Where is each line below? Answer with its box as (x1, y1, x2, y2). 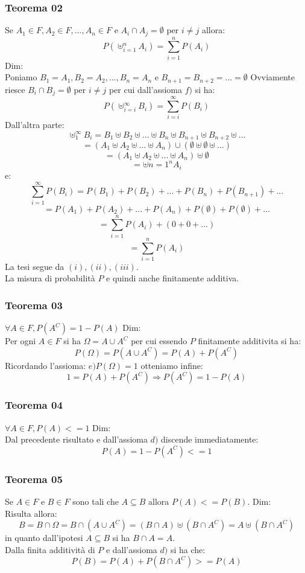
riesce (5, 83, 25, 95)
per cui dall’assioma (108, 83, 183, 95)
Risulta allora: (5, 507, 57, 519)
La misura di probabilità (5, 272, 95, 284)
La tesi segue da (5, 260, 64, 272)
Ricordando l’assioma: (5, 359, 86, 371)
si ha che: (170, 543, 206, 555)
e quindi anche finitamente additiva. (106, 272, 239, 284)
